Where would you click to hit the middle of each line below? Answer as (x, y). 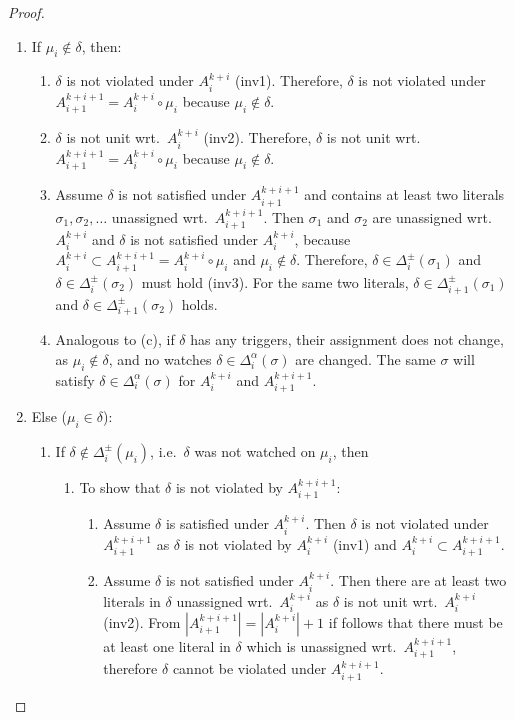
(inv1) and (364, 543)
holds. (199, 303)
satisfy (75, 379)
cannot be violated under (249, 668)
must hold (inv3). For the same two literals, (275, 281)
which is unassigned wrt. (321, 645)
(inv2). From (142, 621)
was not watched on (255, 450)
